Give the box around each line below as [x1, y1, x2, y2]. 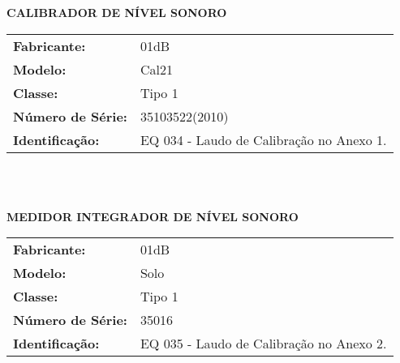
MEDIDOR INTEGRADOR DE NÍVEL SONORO [6, 207, 299, 224]
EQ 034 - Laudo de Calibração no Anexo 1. [140, 130, 387, 149]
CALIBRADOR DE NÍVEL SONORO [6, 4, 227, 20]
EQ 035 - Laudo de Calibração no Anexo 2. [140, 334, 387, 353]
